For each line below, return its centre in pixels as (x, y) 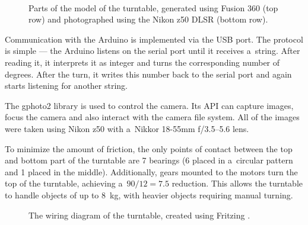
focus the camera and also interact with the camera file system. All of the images (152, 117)
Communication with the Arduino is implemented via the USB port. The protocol (154, 39)
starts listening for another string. (66, 86)
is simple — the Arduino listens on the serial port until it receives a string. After (153, 51)
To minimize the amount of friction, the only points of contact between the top (149, 148)
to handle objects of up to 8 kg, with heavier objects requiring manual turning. (149, 195)
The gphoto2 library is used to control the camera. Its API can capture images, (149, 105)
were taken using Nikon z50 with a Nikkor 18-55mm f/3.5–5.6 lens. (127, 128)
